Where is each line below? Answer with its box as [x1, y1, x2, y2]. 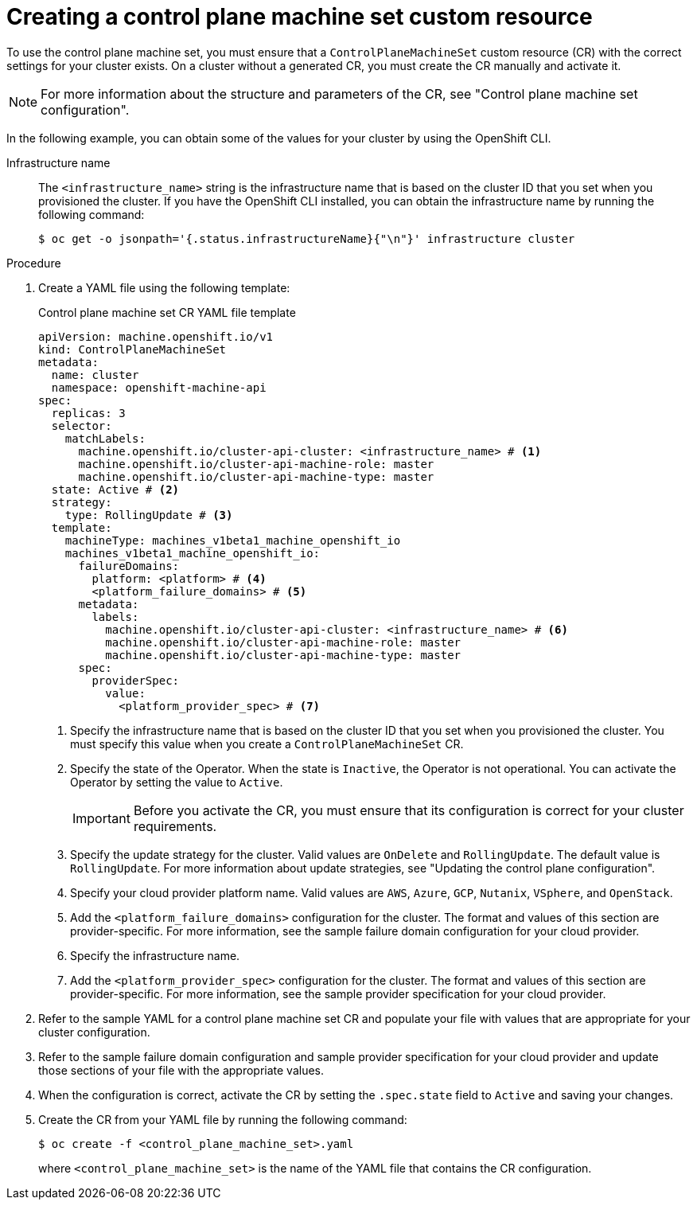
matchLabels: [64, 431, 146, 445]
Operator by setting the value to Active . [70, 775, 283, 789]
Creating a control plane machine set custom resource [6, 3, 593, 30]
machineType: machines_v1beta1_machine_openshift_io [64, 533, 401, 547]
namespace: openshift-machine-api [51, 381, 267, 394]
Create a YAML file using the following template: [38, 280, 290, 295]
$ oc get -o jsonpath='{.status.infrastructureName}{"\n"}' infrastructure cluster [38, 232, 575, 245]
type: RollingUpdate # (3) [64, 508, 233, 521]
